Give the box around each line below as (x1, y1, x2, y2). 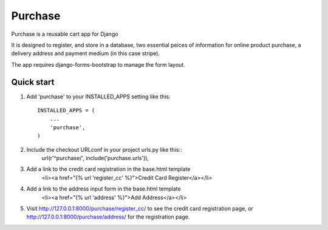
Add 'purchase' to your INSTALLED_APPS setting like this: (26, 93, 171, 100)
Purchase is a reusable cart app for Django (11, 30, 118, 38)
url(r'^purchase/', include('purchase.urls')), (41, 154, 149, 161)
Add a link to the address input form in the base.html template (26, 185, 182, 192)
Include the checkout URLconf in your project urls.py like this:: (26, 146, 182, 153)
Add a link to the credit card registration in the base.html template (26, 166, 191, 173)
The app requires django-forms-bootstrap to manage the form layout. (11, 61, 185, 68)
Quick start (11, 76, 55, 87)
